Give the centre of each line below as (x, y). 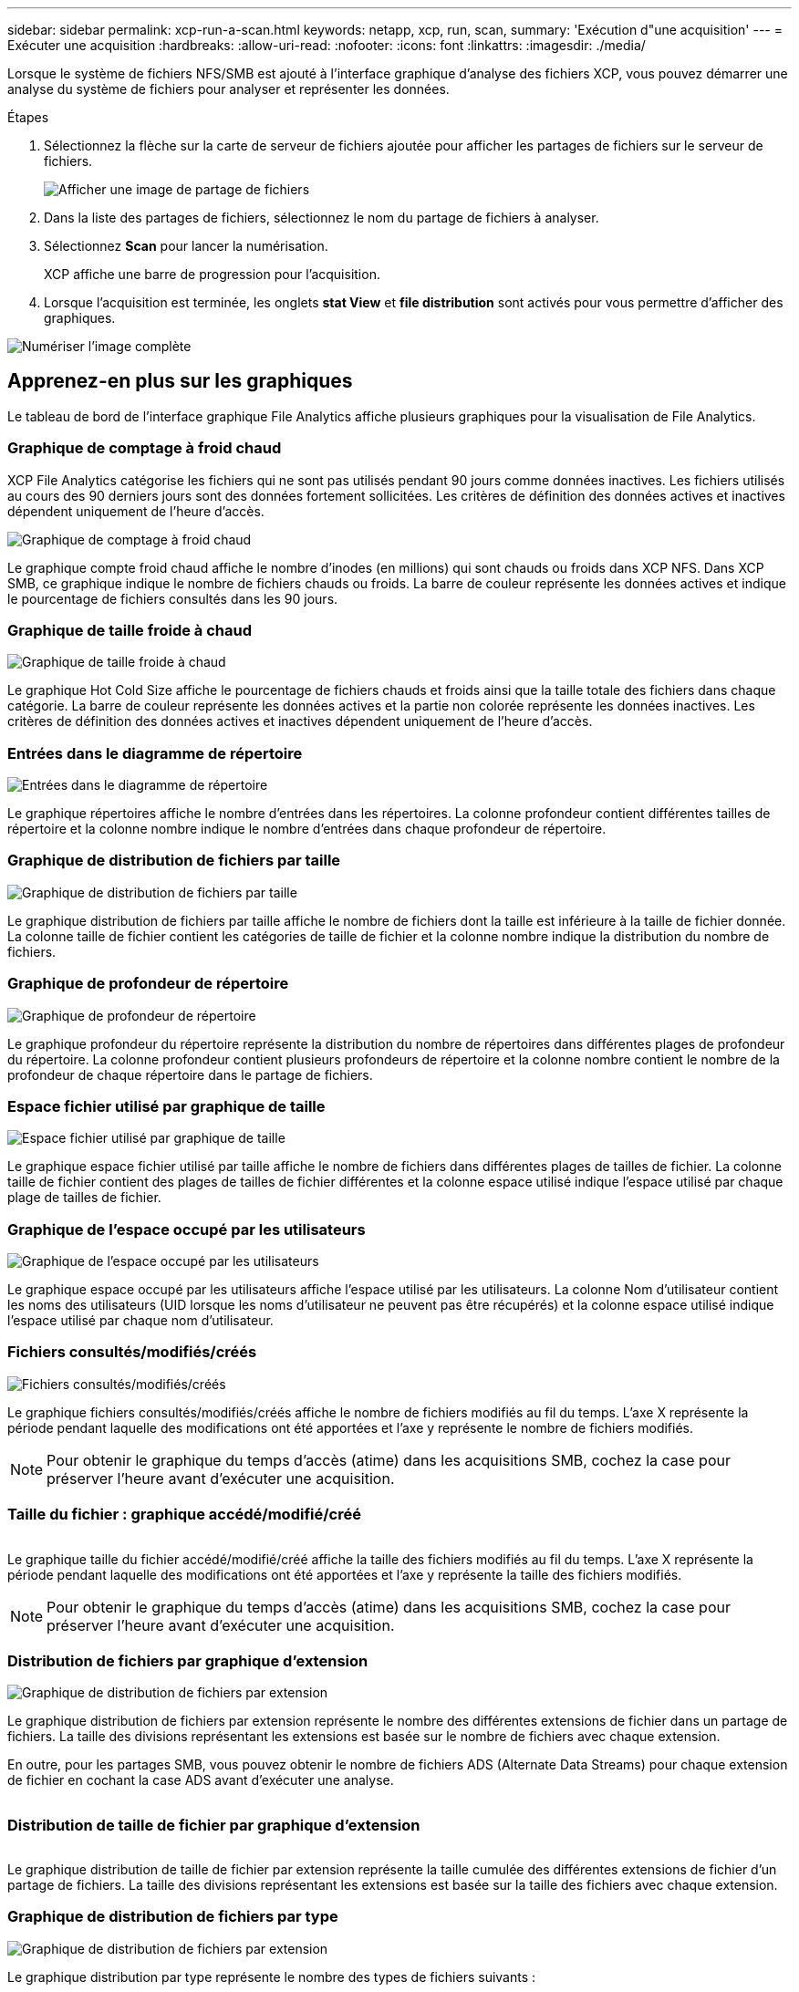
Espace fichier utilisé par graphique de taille (166, 1106)
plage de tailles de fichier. (84, 1198)
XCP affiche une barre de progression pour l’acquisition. (212, 274)
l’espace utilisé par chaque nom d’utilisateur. (140, 1321)
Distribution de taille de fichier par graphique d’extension (214, 1825)
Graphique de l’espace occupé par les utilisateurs (187, 1229)
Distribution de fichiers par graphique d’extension (188, 1660)
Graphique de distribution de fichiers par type (173, 1917)
